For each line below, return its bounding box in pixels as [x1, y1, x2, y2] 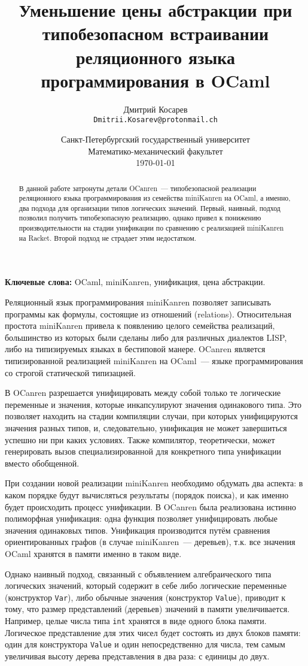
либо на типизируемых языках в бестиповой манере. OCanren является [5, 343, 266, 355]
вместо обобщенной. [5, 456, 80, 469]
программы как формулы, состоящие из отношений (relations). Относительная [5, 307, 292, 320]
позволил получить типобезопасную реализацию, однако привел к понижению [19, 213, 261, 223]
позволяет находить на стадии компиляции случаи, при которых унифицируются [5, 410, 298, 422]
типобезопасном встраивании [42, 21, 269, 46]
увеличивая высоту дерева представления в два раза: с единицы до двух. [5, 649, 270, 662]
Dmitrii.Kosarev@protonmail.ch [93, 116, 218, 125]
